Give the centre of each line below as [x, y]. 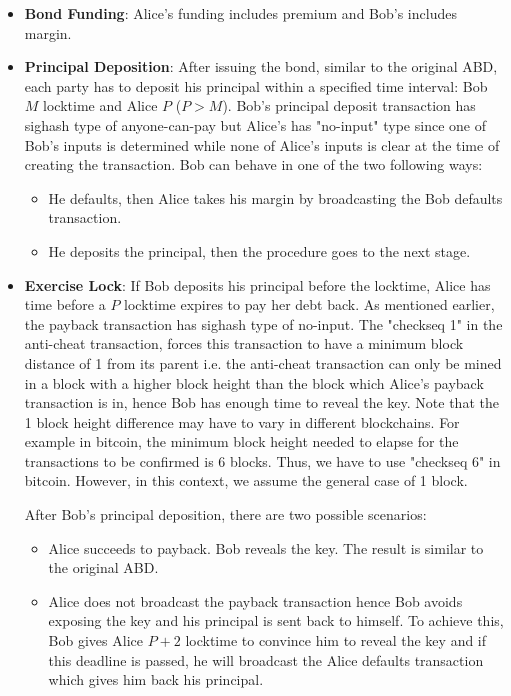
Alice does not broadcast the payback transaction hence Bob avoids [255, 600]
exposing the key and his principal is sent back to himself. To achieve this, [276, 620]
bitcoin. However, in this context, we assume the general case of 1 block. [246, 480]
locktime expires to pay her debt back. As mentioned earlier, [309, 304]
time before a [65, 304]
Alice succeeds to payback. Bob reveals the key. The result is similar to [266, 547]
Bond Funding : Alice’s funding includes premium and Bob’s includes [240, 13]
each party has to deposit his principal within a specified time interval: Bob [256, 85]
